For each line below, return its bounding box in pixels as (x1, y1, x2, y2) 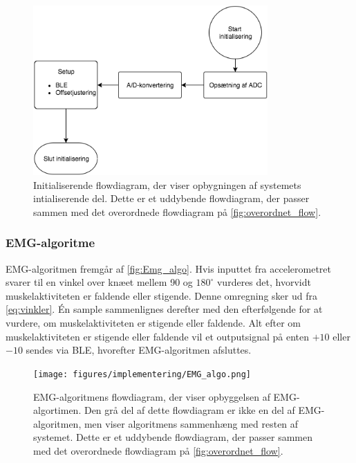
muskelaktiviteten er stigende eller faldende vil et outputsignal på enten (6, 329, 309, 343)
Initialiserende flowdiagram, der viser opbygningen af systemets (33, 177, 301, 192)
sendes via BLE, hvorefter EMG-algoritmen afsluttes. (26, 343, 252, 357)
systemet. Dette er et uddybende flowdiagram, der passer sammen (33, 430, 312, 444)
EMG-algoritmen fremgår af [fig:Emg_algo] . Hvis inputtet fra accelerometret (6, 261, 332, 275)
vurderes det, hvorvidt (216, 275, 311, 289)
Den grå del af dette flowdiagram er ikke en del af (84, 403, 295, 417)
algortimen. (33, 403, 82, 417)
